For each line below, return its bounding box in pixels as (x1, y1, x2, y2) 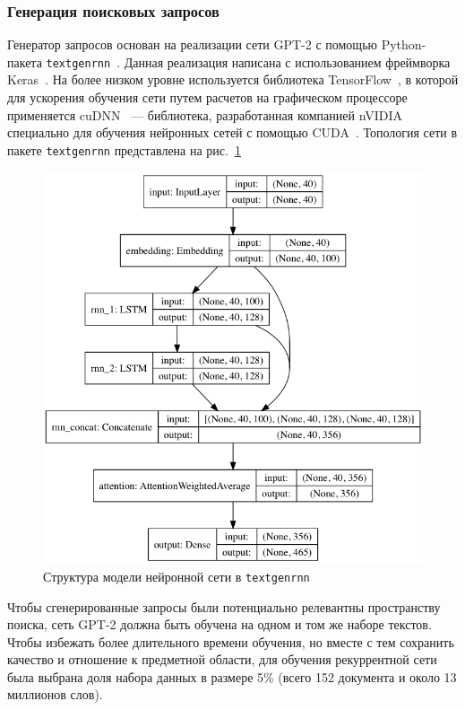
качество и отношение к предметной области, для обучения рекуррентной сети (7, 650, 437, 669)
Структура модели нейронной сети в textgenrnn (43, 566, 310, 585)
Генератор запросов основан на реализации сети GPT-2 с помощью (7, 35, 377, 54)
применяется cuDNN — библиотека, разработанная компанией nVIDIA (7, 105, 403, 124)
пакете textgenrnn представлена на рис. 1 (7, 140, 241, 159)
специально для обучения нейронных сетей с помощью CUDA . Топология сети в (7, 123, 458, 142)
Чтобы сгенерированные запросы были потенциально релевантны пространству (7, 597, 441, 616)
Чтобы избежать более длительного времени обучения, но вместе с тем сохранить (7, 632, 454, 651)
